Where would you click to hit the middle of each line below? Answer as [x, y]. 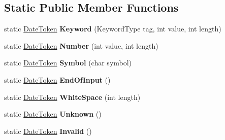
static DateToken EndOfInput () [57, 79]
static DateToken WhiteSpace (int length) [72, 97]
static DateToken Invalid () [48, 131]
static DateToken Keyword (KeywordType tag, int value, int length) [113, 29]
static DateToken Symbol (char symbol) [68, 63]
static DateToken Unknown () [53, 114]
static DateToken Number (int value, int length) [81, 45]
